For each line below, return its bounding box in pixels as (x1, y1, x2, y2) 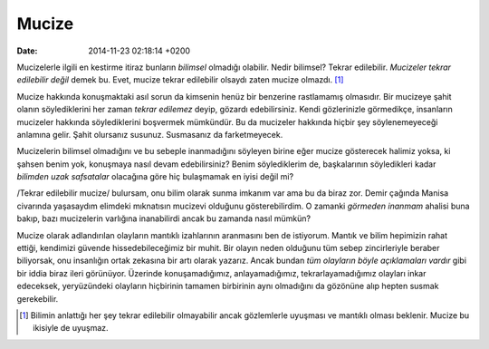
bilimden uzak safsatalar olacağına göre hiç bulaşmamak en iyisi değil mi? (16, 171, 294, 182)
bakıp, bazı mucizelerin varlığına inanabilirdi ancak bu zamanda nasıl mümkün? (16, 213, 312, 224)
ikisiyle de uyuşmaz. (33, 323, 109, 334)
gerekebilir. (16, 293, 59, 304)
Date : (16, 45, 38, 56)
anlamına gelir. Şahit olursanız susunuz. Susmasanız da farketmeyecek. (16, 129, 283, 140)
